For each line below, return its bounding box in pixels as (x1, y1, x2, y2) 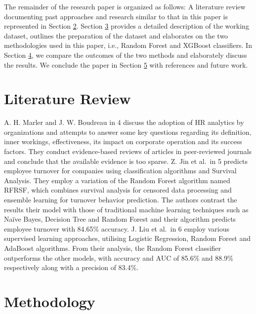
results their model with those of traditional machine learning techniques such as (4, 204, 249, 214)
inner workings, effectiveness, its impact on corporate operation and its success (4, 136, 242, 147)
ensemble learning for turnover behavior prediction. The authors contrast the (4, 195, 237, 205)
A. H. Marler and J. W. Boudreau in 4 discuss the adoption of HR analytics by (4, 117, 244, 127)
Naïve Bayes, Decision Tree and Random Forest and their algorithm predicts (4, 214, 236, 224)
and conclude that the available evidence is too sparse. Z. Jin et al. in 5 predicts (4, 156, 248, 166)
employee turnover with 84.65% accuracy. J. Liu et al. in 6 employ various (4, 223, 229, 234)
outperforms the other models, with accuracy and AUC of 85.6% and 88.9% (4, 252, 233, 263)
